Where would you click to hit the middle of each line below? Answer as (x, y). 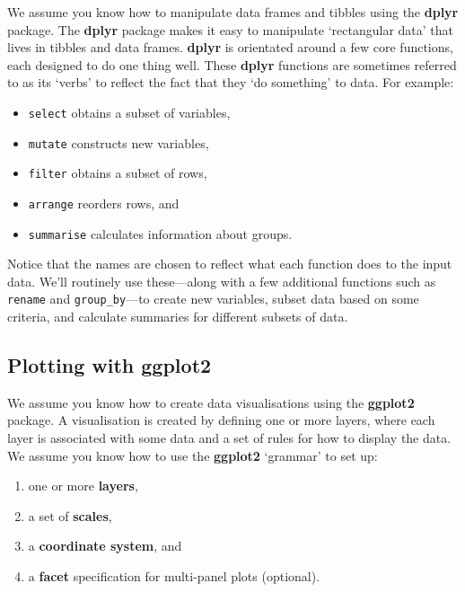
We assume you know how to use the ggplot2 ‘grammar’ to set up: (193, 455)
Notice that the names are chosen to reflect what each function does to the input (230, 264)
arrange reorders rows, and (104, 203)
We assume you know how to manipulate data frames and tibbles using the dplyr (233, 12)
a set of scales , (70, 515)
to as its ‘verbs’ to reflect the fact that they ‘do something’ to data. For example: (231, 82)
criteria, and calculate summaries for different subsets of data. (178, 317)
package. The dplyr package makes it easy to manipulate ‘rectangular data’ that (230, 29)
